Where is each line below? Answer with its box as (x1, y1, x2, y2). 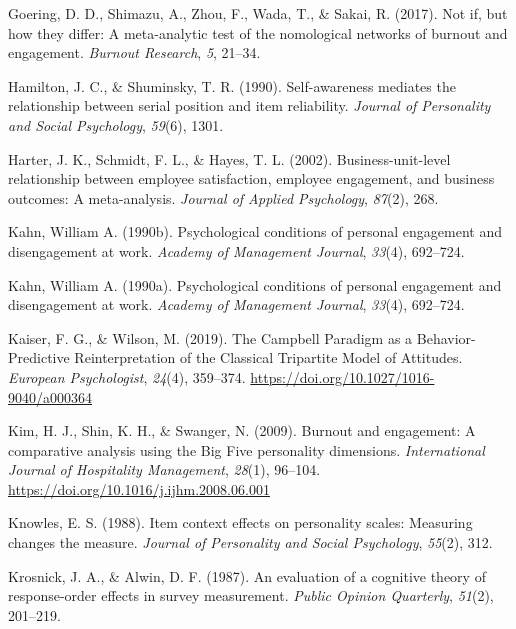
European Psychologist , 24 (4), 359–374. (8, 366, 246, 387)
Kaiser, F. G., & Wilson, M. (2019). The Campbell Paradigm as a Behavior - (8, 327, 476, 348)
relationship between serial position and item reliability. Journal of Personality (8, 95, 491, 116)
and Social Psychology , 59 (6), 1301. (8, 114, 224, 135)
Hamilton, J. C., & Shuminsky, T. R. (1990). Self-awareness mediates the (8, 75, 456, 96)
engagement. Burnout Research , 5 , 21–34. (8, 42, 261, 63)
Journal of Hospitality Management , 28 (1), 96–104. (8, 459, 321, 480)
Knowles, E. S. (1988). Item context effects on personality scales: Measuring (8, 512, 473, 533)
